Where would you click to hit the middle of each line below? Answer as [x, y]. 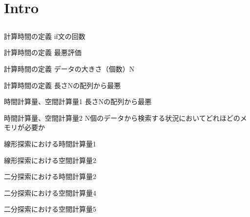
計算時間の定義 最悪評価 [43, 52]
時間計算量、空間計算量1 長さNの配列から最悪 [78, 101]
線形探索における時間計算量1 [50, 143]
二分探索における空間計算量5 [50, 209]
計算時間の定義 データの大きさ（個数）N [69, 68]
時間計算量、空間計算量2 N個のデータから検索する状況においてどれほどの [122, 118]
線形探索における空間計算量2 [50, 160]
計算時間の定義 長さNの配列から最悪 [62, 85]
